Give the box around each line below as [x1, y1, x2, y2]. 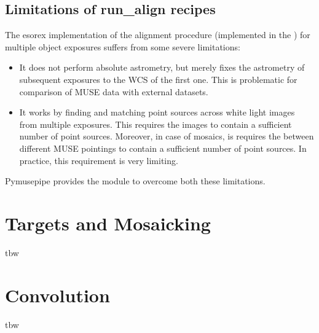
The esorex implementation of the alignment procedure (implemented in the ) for [5, 28, 310, 41]
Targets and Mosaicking [5, 210, 211, 235]
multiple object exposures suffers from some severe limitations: [5, 40, 240, 53]
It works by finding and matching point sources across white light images [19, 106, 295, 119]
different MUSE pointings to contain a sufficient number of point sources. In [19, 141, 307, 154]
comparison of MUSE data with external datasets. [19, 85, 208, 98]
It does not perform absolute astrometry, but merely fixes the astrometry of [19, 61, 305, 74]
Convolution [5, 282, 110, 307]
